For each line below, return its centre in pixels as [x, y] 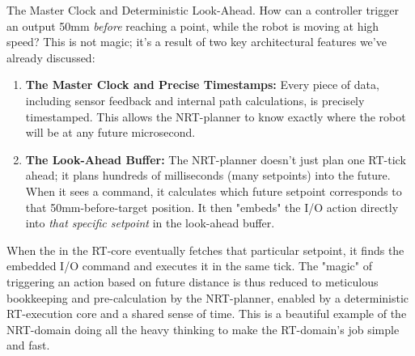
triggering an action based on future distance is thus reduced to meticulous [193, 281]
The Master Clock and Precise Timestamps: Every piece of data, [202, 85]
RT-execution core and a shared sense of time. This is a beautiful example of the [207, 314]
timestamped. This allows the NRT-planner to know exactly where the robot [216, 116]
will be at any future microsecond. [110, 132]
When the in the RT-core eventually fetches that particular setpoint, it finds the [205, 250]
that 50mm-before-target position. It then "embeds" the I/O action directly [212, 207]
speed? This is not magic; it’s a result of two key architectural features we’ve [197, 42]
